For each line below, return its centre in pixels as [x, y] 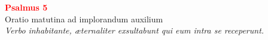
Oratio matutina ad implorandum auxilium [84, 19]
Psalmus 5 [26, 7]
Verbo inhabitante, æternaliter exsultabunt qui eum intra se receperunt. [135, 30]
